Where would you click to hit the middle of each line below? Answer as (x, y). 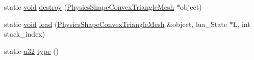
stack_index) (25, 34)
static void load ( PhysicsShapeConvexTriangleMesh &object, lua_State (116, 24)
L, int (242, 24)
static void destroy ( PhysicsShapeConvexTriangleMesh (89, 7)
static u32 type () (32, 51)
